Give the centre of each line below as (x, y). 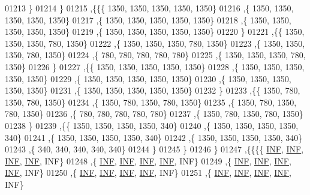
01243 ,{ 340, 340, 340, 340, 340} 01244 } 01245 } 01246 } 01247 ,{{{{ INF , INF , (154, 149)
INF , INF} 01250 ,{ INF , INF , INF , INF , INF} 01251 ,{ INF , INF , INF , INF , (148, 172)
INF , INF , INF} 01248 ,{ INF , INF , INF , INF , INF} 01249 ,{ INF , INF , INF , (148, 160)
